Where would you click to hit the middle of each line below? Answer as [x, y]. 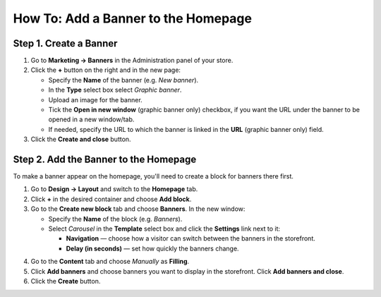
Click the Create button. [66, 281]
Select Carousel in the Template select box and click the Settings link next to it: [164, 229]
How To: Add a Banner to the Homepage [132, 18]
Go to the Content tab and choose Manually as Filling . [110, 262]
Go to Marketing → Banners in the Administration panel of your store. [132, 61]
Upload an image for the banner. [95, 99]
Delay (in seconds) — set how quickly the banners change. [152, 248]
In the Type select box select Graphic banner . [115, 90]
